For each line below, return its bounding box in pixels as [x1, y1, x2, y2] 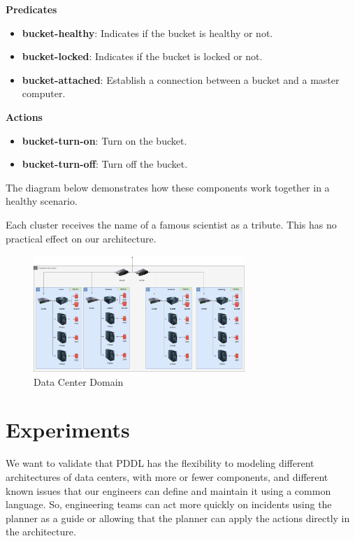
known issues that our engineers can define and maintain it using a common [6, 483, 331, 498]
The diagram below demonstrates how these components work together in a [6, 180, 330, 194]
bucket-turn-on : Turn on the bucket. [22, 133, 187, 147]
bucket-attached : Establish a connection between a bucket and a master [22, 72, 340, 87]
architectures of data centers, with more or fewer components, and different [6, 470, 328, 484]
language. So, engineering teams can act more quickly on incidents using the [6, 497, 332, 512]
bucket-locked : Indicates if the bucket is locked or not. [22, 49, 263, 64]
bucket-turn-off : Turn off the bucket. [22, 157, 188, 171]
